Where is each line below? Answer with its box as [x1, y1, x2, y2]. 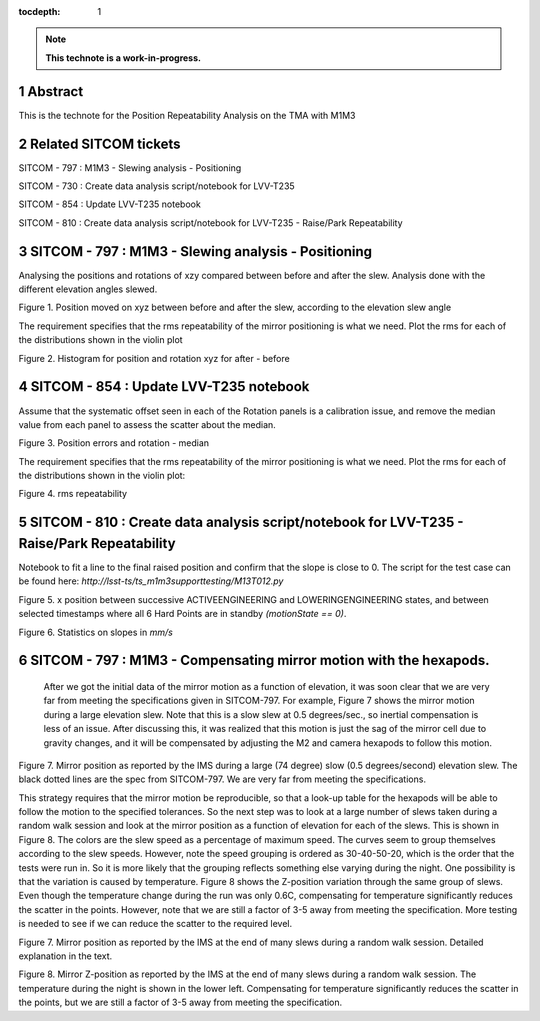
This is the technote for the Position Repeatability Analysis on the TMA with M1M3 [18, 109, 356, 121]
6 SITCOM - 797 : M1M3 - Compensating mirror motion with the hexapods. [18, 652, 490, 669]
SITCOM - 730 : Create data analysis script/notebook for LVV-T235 [18, 180, 295, 192]
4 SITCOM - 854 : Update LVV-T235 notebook [18, 378, 310, 395]
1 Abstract [18, 83, 84, 100]
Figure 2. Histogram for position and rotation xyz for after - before [18, 352, 290, 364]
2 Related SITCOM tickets [18, 135, 181, 152]
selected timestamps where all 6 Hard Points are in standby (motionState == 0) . [18, 608, 347, 620]
